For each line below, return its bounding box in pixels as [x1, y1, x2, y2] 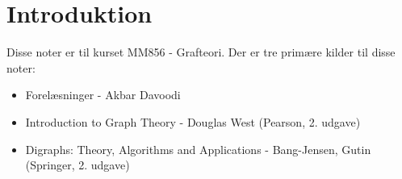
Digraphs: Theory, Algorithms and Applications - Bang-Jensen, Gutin [25, 140, 371, 157]
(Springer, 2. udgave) [25, 156, 130, 173]
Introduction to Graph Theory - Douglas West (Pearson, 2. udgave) [25, 113, 361, 130]
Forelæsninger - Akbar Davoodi [25, 86, 181, 103]
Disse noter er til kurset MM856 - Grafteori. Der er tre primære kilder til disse [6, 44, 396, 60]
